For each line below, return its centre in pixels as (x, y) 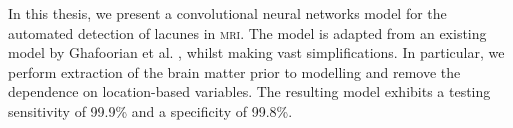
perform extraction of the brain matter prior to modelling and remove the (234, 71)
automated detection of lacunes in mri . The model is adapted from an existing (247, 32)
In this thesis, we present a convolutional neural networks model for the (227, 13)
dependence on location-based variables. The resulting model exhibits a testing (249, 91)
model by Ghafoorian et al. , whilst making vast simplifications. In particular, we (256, 52)
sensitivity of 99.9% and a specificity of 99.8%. (150, 110)
